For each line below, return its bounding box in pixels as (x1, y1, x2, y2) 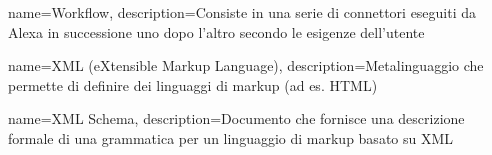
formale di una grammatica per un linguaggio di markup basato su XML (8, 127, 454, 148)
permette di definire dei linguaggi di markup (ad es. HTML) (8, 74, 378, 95)
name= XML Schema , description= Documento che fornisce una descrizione (8, 108, 465, 129)
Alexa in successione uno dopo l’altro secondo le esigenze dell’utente (8, 21, 425, 42)
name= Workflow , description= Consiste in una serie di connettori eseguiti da (8, 2, 477, 22)
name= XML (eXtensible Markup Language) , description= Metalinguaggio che (8, 55, 484, 76)
